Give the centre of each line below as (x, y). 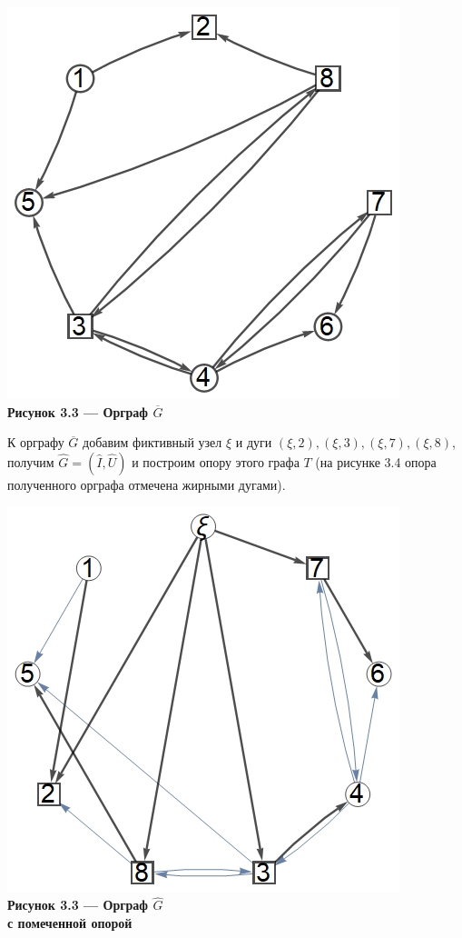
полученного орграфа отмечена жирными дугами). (147, 484)
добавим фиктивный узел (152, 442)
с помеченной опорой (70, 922)
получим (31, 461)
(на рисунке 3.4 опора (376, 461)
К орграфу (36, 442)
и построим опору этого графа (216, 461)
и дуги (254, 442)
